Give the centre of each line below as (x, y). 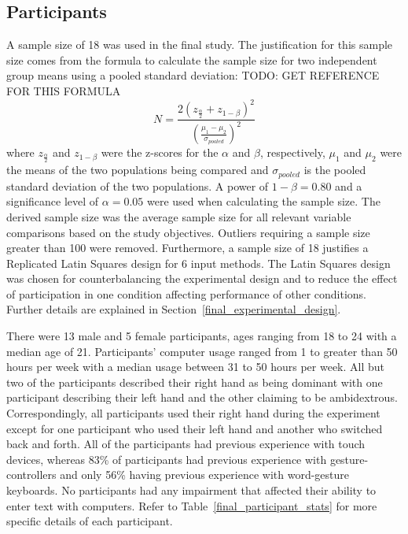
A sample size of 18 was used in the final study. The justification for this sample (200, 44)
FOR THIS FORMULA (64, 90)
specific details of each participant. (90, 521)
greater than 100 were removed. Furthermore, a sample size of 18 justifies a (187, 248)
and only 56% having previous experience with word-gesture (205, 475)
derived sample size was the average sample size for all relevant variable (179, 216)
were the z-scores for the (160, 152)
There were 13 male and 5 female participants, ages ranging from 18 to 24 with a (202, 336)
